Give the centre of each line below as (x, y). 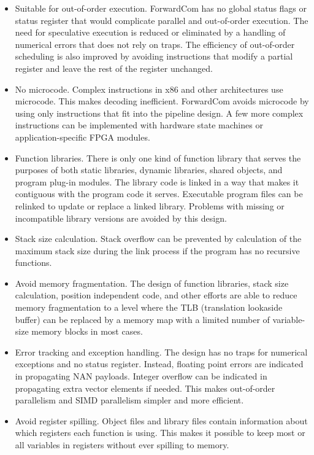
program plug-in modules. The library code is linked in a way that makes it (157, 181)
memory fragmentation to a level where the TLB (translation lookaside (149, 307)
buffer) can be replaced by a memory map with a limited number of (142, 319)
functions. (33, 262)
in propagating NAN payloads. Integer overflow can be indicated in (141, 376)
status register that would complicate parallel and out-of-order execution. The (162, 20)
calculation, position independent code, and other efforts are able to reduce (156, 295)
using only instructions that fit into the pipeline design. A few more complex (159, 113)
